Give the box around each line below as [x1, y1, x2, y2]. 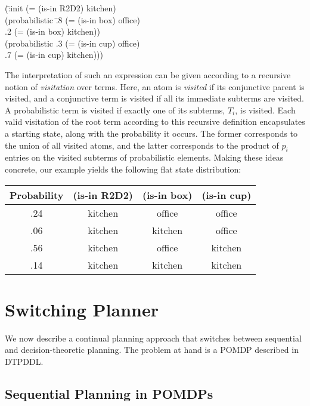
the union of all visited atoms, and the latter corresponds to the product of [5, 139, 279, 151]
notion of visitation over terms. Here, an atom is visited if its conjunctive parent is [5, 80, 305, 93]
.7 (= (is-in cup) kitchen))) [5, 48, 103, 61]
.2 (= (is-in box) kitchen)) [5, 25, 100, 38]
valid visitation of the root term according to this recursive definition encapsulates [5, 115, 305, 128]
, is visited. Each [235, 103, 296, 116]
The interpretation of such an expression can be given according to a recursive [5, 68, 291, 81]
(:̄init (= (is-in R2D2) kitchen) [5, 2, 116, 14]
